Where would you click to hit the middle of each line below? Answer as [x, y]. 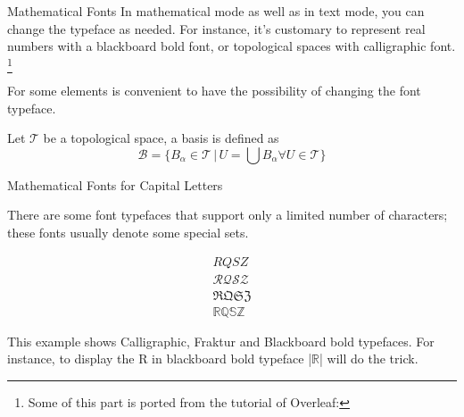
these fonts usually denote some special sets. [128, 233]
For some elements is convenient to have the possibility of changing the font [214, 91]
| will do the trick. [369, 359]
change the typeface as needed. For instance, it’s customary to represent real [216, 28]
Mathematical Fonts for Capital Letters [115, 184]
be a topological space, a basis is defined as [161, 138]
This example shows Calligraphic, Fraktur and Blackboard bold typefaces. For [221, 341]
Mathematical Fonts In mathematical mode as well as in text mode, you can [216, 11]
